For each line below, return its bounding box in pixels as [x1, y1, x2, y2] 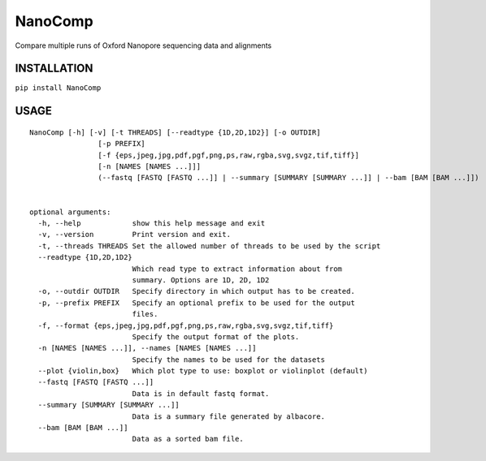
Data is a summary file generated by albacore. [132, 411, 325, 421]
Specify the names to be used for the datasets [132, 355, 325, 364]
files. [132, 309, 158, 319]
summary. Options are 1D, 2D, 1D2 [132, 275, 270, 284]
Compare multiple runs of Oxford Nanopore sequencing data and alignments [15, 41, 272, 50]
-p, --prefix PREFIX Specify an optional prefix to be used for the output [37, 298, 355, 308]
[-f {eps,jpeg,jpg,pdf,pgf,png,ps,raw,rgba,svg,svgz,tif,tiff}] [98, 150, 360, 160]
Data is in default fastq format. [132, 389, 270, 398]
